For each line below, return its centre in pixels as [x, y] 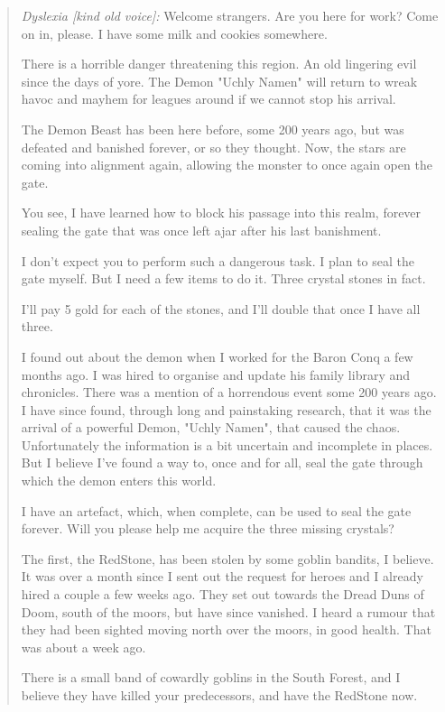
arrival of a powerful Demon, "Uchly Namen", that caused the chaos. [211, 427]
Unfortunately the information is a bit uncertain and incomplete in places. [227, 444]
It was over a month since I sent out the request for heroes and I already [222, 576]
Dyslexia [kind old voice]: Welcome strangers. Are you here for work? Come [230, 15]
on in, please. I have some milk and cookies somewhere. [174, 33]
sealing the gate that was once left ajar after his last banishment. [201, 230]
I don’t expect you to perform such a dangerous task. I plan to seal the [218, 260]
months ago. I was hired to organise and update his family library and [216, 374]
